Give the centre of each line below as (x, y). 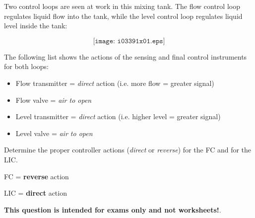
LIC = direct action (35, 193)
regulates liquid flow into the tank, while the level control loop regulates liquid (123, 16)
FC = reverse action (36, 176)
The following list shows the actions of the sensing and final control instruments (126, 56)
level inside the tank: (36, 26)
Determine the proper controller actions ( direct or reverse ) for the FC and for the (128, 150)
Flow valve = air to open (54, 100)
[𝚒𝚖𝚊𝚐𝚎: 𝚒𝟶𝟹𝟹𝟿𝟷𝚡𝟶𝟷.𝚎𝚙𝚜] (129, 41)
